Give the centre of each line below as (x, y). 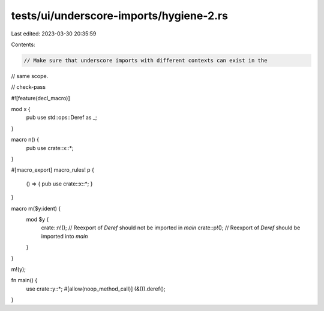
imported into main (64, 236)
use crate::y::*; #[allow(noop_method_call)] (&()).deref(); (96, 289)
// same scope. (30, 76)
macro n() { (25, 140)
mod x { (21, 109)
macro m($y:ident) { (36, 208)
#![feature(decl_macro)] (40, 98)
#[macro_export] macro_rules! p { (52, 170)
